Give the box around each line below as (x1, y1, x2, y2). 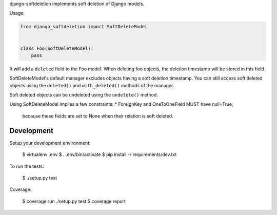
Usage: (9, 10, 25, 16)
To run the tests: (9, 163, 44, 169)
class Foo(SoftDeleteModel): (20, 45, 94, 51)
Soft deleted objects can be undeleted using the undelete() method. (9, 92, 159, 98)
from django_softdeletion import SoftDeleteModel (20, 24, 148, 30)
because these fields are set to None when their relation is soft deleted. (22, 113, 174, 119)
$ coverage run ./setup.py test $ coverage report (22, 198, 126, 204)
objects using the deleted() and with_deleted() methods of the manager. (9, 82, 174, 88)
